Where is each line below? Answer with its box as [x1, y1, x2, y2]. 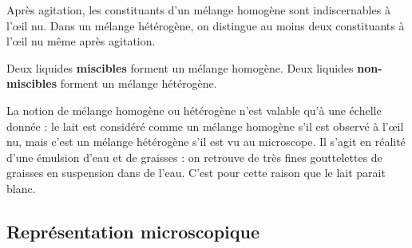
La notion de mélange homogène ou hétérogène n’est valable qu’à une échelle [6, 101, 382, 118]
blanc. [6, 179, 36, 196]
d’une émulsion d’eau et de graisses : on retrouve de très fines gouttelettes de [6, 148, 382, 165]
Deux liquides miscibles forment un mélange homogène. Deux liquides [6, 59, 354, 76]
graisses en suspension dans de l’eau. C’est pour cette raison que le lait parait [6, 164, 386, 181]
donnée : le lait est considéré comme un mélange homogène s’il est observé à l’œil [6, 117, 404, 134]
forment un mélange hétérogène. [60, 75, 217, 92]
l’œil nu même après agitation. [6, 33, 156, 49]
